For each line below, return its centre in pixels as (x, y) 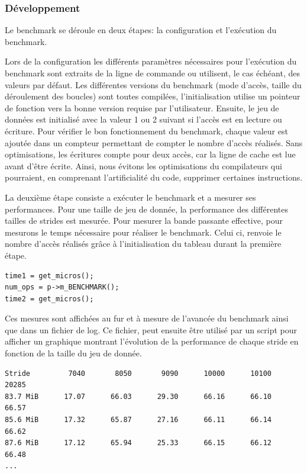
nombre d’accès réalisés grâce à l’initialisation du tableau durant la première (143, 244)
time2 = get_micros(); (49, 299)
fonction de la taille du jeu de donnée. (73, 353)
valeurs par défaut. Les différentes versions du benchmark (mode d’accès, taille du (153, 84)
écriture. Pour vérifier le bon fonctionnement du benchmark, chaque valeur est (146, 131)
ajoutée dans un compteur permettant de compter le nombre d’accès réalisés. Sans (154, 142)
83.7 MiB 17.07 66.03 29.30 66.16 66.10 (138, 396)
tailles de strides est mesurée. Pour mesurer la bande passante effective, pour (144, 221)
